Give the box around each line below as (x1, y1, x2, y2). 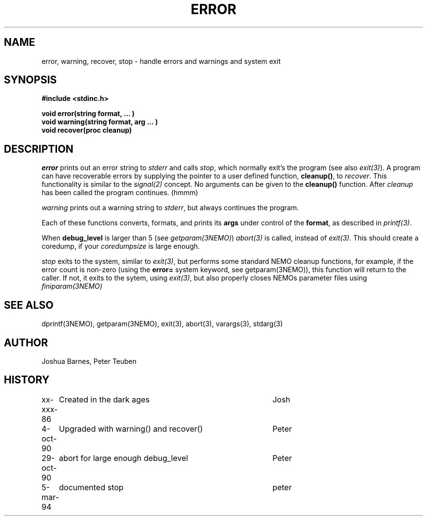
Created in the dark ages (58, 394, 150, 404)
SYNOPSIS (4, 74, 57, 86)
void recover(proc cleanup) (41, 126, 132, 135)
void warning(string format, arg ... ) (41, 118, 158, 126)
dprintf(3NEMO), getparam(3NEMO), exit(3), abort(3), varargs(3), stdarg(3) (41, 320, 283, 328)
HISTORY (4, 374, 50, 386)
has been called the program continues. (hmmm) (41, 188, 198, 197)
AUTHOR (4, 336, 48, 349)
